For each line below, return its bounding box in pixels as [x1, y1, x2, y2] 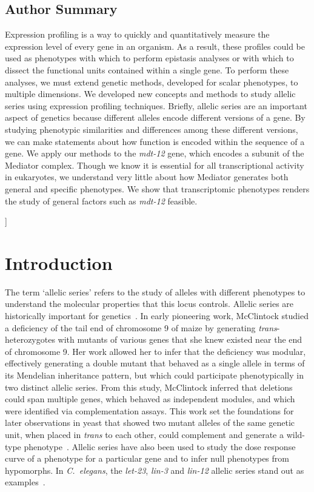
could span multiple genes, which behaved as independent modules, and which [5, 393, 295, 405]
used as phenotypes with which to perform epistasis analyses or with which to [5, 52, 294, 64]
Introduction [5, 250, 113, 275]
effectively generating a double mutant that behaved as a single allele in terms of [5, 357, 305, 369]
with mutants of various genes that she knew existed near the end [58, 333, 302, 346]
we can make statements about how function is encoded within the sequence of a [5, 135, 305, 147]
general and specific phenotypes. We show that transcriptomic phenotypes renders [5, 182, 310, 195]
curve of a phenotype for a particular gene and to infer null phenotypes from [5, 452, 289, 465]
